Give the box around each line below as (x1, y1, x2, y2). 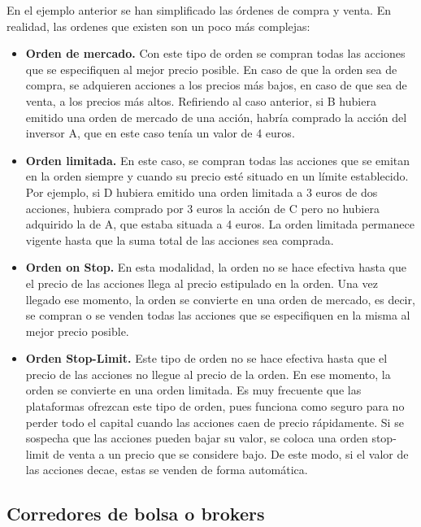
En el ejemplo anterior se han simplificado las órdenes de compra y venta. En (7, 2, 391, 18)
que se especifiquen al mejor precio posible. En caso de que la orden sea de (25, 60, 397, 77)
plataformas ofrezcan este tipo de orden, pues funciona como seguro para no (25, 398, 405, 415)
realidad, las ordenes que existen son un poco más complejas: (7, 17, 310, 34)
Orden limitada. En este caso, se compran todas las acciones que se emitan (25, 151, 410, 168)
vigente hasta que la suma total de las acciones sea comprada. (25, 231, 334, 248)
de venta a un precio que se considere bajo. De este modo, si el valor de (53, 445, 409, 462)
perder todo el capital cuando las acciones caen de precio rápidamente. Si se (25, 413, 404, 430)
